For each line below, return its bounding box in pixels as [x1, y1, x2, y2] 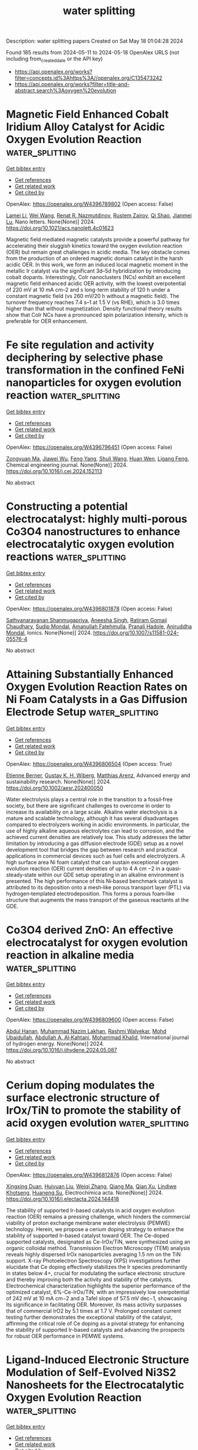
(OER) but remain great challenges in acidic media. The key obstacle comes [6, 248, 190, 255]
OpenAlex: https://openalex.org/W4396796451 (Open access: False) [6, 444, 173, 451]
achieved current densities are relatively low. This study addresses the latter [6, 833, 191, 840]
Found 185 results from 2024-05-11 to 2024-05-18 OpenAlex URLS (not [6, 49, 180, 56]
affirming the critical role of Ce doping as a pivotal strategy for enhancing [6, 1320, 184, 1327]
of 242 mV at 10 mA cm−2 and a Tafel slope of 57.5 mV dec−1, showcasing [6, 1294, 187, 1302]
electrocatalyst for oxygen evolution [6, 936, 188, 949]
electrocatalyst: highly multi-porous [6, 513, 187, 526]
